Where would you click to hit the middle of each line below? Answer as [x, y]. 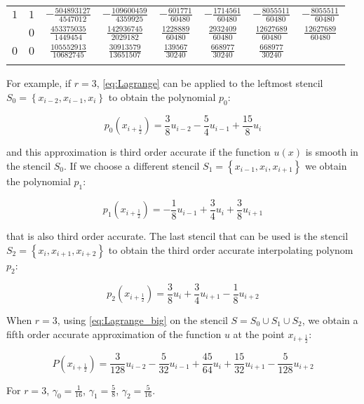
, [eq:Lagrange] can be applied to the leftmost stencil [210, 83]
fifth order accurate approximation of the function [114, 334]
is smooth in [332, 152]
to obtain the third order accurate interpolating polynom [231, 249]
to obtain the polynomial [162, 97]
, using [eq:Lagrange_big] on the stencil [142, 320]
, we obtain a [330, 320]
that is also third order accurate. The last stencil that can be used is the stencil [177, 236]
